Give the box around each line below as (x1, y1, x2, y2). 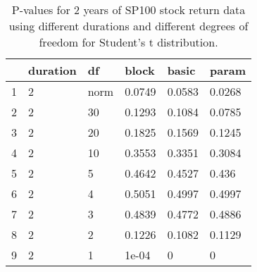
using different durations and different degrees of (8, 18, 249, 34)
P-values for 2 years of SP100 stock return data (11, 1, 246, 18)
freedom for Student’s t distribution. (39, 34, 218, 50)
